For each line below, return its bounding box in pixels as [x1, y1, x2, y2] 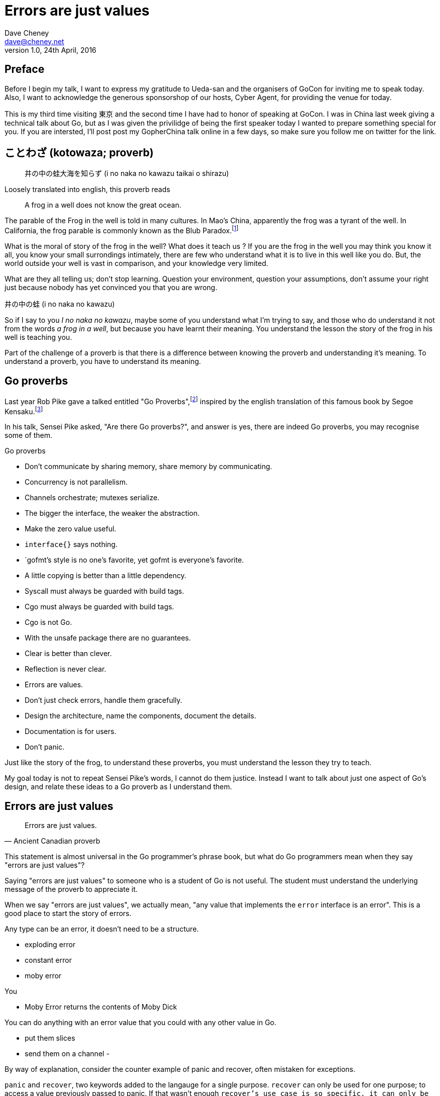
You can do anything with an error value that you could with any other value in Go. [5, 1018, 277, 1027]
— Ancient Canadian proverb [5, 837, 101, 846]
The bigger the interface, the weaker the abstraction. [25, 509, 200, 518]
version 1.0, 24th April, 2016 [5, 45, 97, 54]
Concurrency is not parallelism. [25, 478, 128, 487]
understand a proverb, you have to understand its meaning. [5, 357, 201, 366]
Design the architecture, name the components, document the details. [25, 711, 256, 720]
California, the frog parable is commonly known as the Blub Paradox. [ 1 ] [5, 225, 239, 235]
